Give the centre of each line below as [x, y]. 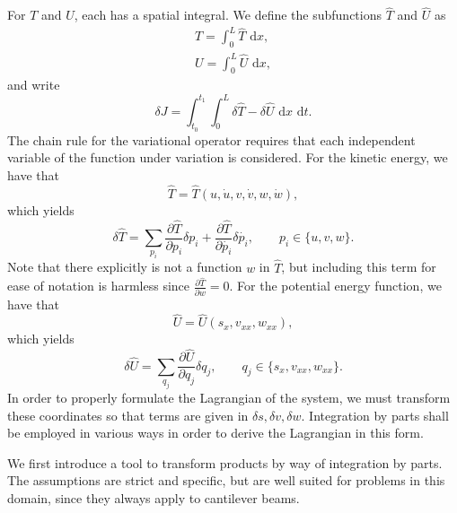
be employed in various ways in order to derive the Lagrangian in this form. [215, 433]
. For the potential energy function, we [335, 286]
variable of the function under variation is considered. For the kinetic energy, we [228, 157]
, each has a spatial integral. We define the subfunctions [228, 15]
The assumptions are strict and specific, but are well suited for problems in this [226, 480]
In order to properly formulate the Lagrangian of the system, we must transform [229, 398]
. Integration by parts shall [375, 415]
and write [34, 85]
